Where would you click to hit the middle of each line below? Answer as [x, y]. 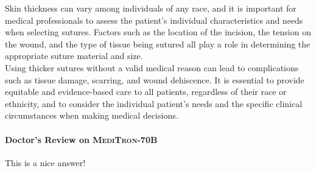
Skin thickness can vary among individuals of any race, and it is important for [151, 8]
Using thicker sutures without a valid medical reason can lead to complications [152, 67]
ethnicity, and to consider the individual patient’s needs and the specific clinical [154, 103]
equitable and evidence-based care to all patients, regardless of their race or [146, 92]
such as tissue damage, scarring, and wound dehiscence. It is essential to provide [155, 79]
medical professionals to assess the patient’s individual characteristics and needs [154, 20]
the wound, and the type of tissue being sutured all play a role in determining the [158, 44]
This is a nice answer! [45, 162]
